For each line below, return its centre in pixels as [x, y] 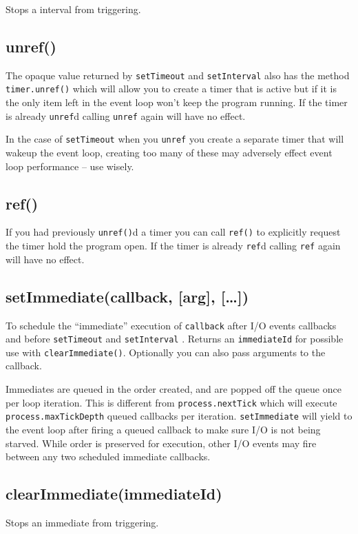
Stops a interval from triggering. [73, 9]
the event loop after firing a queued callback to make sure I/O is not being [163, 429]
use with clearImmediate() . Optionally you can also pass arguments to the [166, 352]
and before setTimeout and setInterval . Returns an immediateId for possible [175, 339]
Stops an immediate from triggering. [82, 522]
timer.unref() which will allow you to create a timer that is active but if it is [171, 89]
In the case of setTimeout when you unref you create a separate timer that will [175, 139]
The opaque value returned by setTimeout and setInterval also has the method [178, 75]
